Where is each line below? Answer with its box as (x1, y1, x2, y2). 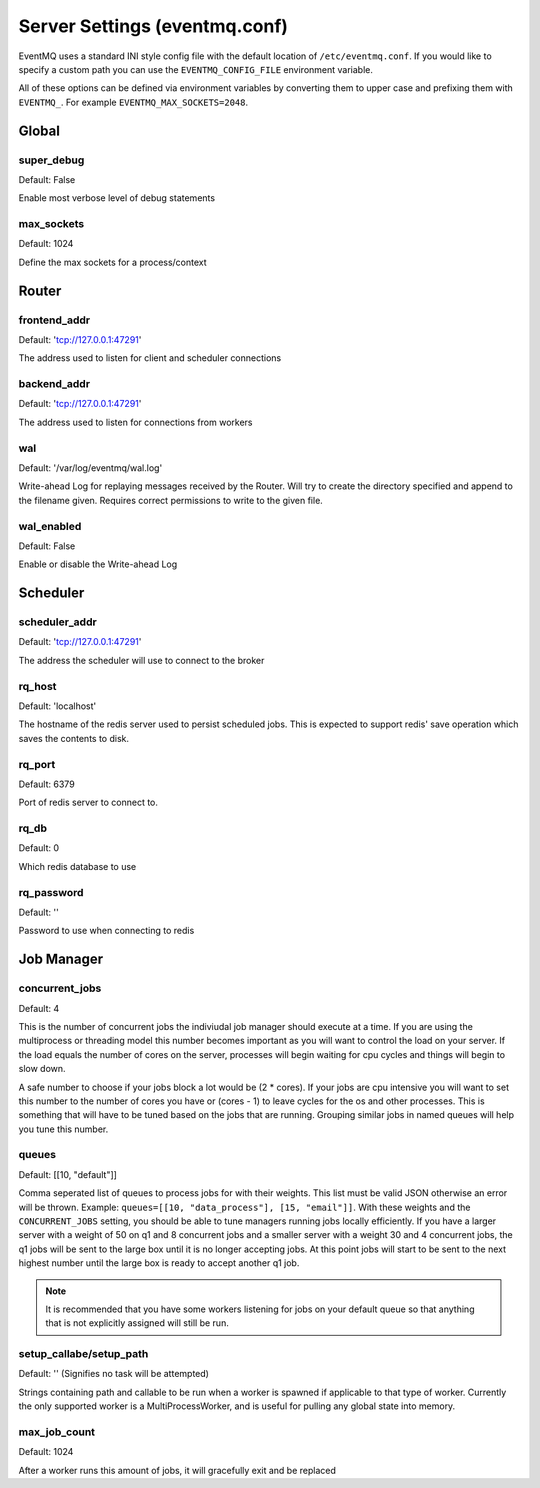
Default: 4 (18, 1002, 60, 1014)
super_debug (18, 153, 85, 167)
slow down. (18, 1063, 66, 1075)
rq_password (18, 885, 84, 899)
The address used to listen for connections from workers (18, 416, 253, 428)
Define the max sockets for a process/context (18, 256, 207, 268)
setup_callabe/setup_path (18, 1347, 149, 1361)
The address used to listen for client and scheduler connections (18, 352, 282, 364)
